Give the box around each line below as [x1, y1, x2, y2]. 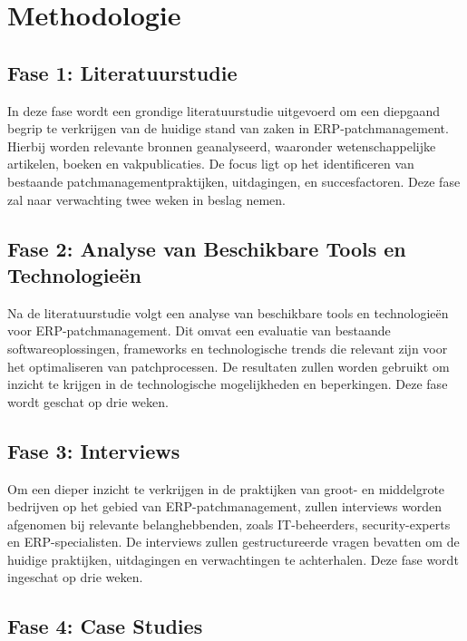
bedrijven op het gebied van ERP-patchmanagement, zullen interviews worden [7, 497, 443, 516]
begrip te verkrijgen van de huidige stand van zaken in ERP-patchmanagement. [7, 119, 449, 138]
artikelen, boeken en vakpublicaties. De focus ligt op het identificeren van [7, 154, 414, 173]
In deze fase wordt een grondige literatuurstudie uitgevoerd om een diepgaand [7, 101, 441, 120]
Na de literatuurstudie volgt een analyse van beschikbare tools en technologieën [7, 303, 449, 322]
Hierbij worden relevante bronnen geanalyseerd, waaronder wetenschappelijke [7, 136, 436, 155]
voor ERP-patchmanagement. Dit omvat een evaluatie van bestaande [7, 321, 391, 340]
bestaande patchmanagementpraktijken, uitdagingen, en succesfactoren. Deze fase [7, 171, 461, 190]
